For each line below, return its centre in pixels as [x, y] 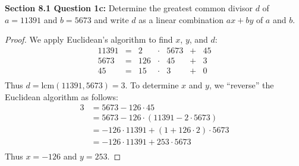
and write [111, 19]
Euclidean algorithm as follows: [62, 96]
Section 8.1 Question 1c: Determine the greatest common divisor [129, 8]
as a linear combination [181, 19]
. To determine [152, 84]
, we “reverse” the [241, 84]
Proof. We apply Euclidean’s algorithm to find [89, 39]
